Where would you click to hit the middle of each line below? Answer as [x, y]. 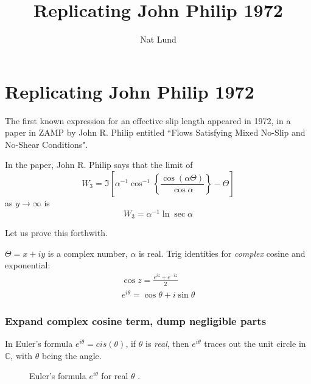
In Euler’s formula [39, 343]
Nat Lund [158, 39]
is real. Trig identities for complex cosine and [222, 253]
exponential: [28, 265]
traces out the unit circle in [255, 343]
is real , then [167, 343]
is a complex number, [88, 253]
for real [115, 376]
